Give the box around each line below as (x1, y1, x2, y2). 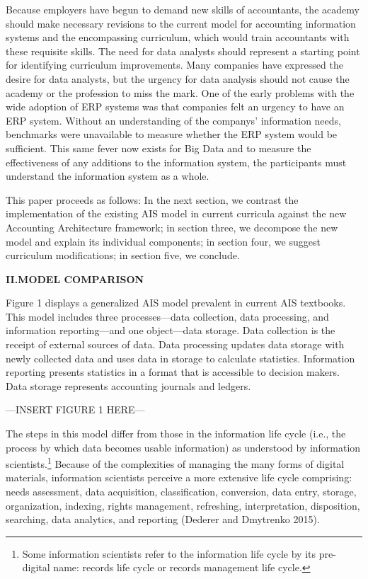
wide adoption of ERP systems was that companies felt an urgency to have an (6, 99, 345, 114)
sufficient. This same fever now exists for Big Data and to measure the (6, 140, 311, 155)
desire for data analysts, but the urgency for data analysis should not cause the (6, 71, 350, 86)
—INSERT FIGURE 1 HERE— (6, 402, 145, 417)
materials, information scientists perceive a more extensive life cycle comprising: (6, 470, 352, 485)
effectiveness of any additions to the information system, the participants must (6, 154, 347, 169)
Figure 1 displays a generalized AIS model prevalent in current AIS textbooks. (6, 295, 346, 310)
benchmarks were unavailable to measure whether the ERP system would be (6, 127, 338, 142)
